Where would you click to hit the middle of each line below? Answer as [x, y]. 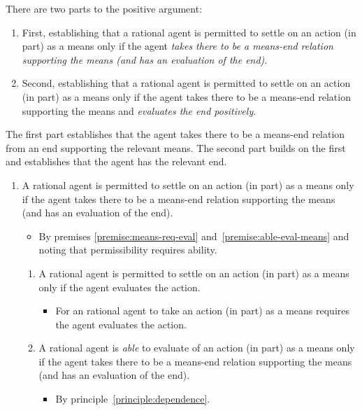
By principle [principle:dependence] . [133, 399]
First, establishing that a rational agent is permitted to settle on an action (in [189, 32]
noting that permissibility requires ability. [128, 250]
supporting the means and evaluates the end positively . [139, 110]
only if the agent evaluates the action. [120, 287]
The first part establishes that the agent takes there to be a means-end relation [175, 134]
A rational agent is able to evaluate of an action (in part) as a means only [197, 348]
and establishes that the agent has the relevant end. [116, 161]
